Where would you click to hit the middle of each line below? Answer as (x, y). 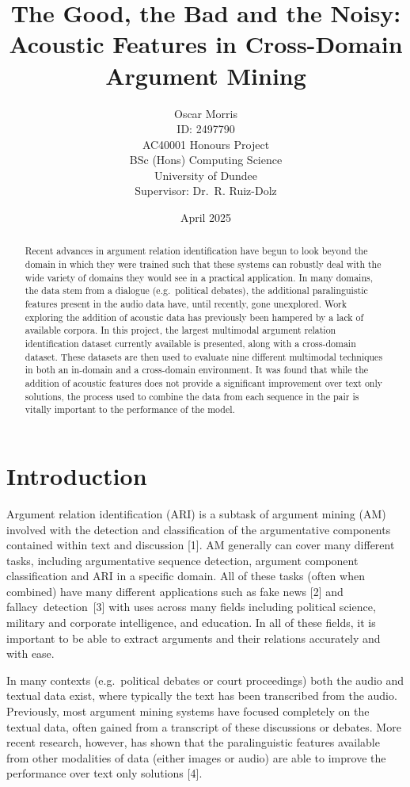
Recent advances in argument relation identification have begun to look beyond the (196, 251)
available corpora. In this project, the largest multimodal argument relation (180, 330)
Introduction (77, 475)
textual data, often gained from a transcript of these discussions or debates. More (204, 726)
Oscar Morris (206, 113)
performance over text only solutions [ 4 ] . (104, 773)
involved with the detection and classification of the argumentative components (199, 529)
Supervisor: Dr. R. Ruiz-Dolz (206, 191)
